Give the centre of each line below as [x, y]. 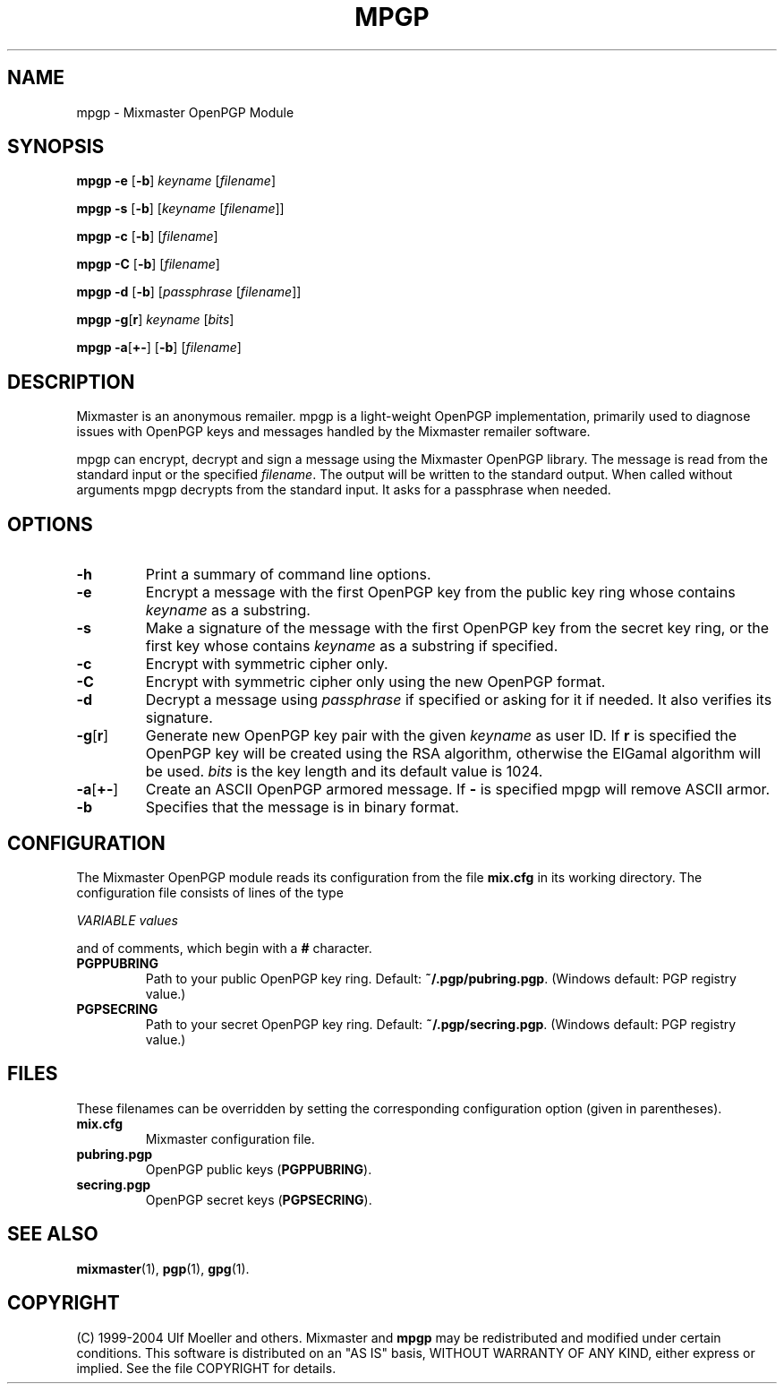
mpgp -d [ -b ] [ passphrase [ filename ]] [189, 292]
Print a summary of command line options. [288, 575]
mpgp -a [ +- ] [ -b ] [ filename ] [159, 348]
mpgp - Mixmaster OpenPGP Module [185, 112]
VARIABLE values [127, 920]
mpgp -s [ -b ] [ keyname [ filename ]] [180, 209]
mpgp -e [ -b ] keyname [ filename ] [176, 181]
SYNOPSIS [56, 147]
